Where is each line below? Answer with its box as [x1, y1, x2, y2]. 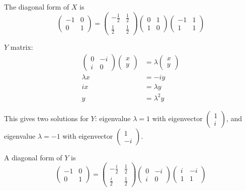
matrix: [10, 42, 33, 52]
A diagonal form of [4, 152, 62, 162]
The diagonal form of [4, 2, 69, 12]
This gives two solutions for [4, 113, 89, 123]
